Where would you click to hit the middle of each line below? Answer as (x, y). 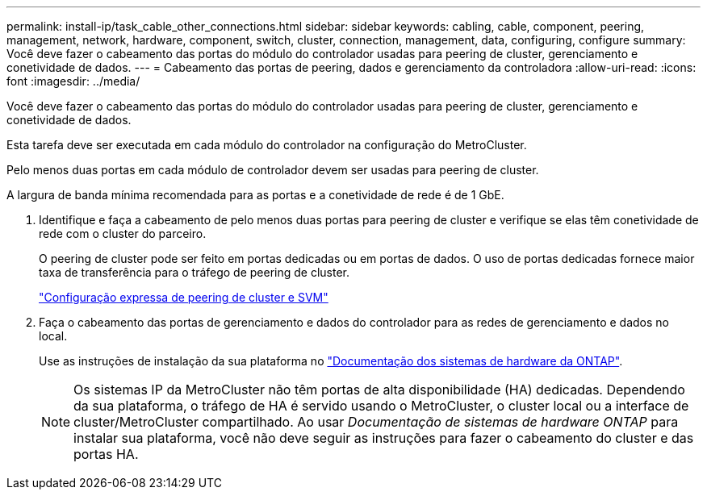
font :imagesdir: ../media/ (73, 81)
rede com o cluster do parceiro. (123, 233)
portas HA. (106, 454)
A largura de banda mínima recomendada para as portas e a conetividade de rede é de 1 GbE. (255, 195)
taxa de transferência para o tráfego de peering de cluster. (195, 272)
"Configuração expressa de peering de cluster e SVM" (184, 297)
